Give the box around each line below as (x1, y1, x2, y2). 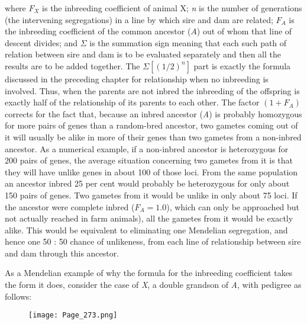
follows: (5, 290, 32, 302)
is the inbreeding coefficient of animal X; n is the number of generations (42, 2, 302, 14)
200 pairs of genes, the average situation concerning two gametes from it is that (5, 154, 293, 166)
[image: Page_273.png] (28, 311, 118, 320)
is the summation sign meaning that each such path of (89, 36, 287, 49)
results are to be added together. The (5, 59, 140, 72)
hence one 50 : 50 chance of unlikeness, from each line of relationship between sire (5, 235, 301, 248)
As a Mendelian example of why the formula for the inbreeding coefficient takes (5, 267, 293, 279)
